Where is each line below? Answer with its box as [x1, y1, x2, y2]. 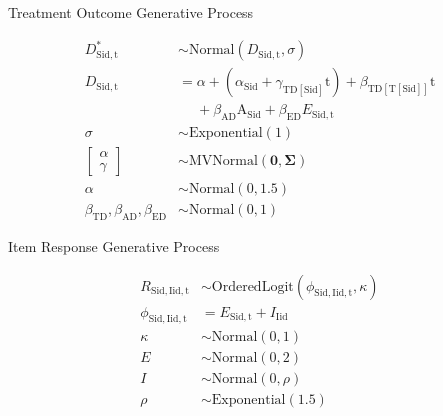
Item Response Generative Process [8, 235, 220, 256]
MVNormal [188, 154, 258, 169]
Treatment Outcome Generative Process [8, 2, 254, 22]
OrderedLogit [211, 279, 294, 294]
